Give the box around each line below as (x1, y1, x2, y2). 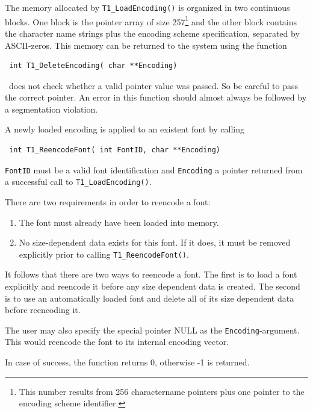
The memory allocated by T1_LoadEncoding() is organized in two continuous (5, 1, 290, 13)
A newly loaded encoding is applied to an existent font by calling (5, 123, 245, 135)
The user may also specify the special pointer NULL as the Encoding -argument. (5, 323, 300, 336)
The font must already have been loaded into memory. (19, 216, 219, 228)
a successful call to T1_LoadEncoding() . (5, 175, 152, 188)
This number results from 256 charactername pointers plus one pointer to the (19, 385, 305, 397)
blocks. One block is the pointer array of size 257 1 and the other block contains (5, 13, 297, 28)
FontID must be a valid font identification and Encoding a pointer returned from (5, 163, 303, 176)
